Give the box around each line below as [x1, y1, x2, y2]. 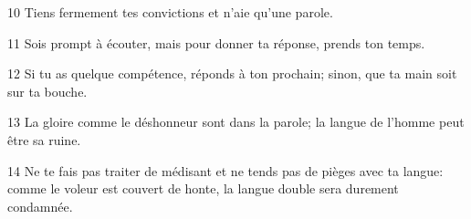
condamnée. [7, 196, 73, 215]
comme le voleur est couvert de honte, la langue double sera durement [7, 179, 399, 198]
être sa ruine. [7, 130, 81, 149]
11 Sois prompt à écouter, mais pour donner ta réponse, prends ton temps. [7, 33, 425, 52]
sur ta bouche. [7, 81, 88, 100]
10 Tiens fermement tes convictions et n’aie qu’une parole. [7, 3, 333, 21]
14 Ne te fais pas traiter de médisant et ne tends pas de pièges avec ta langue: [7, 161, 444, 180]
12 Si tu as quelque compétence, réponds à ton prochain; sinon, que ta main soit [7, 64, 457, 83]
